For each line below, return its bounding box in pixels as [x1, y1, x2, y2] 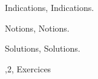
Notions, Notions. [5, 21, 70, 34]
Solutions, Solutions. [5, 42, 80, 55]
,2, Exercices [5, 62, 51, 75]
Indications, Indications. [5, 1, 94, 13]
